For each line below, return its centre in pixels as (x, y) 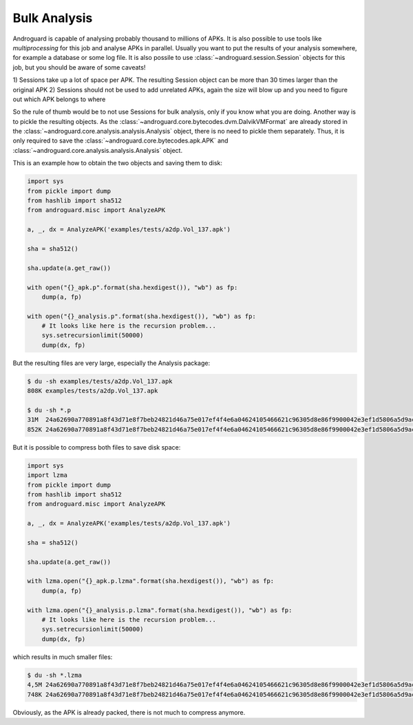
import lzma (47, 475)
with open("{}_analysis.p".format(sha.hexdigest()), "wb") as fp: (141, 316)
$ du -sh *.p (49, 410)
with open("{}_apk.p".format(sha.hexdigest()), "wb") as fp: (133, 287)
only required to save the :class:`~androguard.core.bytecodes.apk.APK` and (120, 140)
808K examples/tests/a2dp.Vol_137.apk (93, 391)
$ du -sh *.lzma (55, 675)
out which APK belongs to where (59, 99)
